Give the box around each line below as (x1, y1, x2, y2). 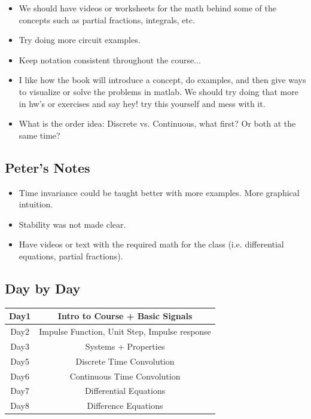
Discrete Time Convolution (75, 354, 175, 367)
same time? (19, 129, 60, 141)
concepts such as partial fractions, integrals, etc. (19, 13, 195, 26)
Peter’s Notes (5, 158, 90, 176)
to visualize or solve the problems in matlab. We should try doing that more (19, 85, 298, 97)
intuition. (19, 198, 53, 210)
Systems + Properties (85, 340, 165, 352)
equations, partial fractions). (19, 249, 123, 262)
